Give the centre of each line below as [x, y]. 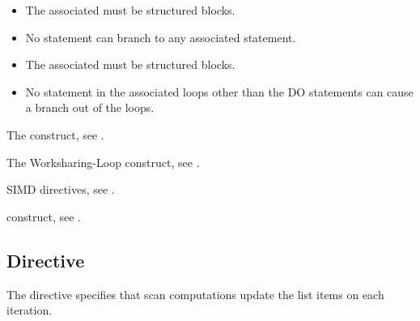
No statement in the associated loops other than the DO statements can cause [219, 91]
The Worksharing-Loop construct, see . [103, 162]
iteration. [30, 310]
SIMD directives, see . [61, 189]
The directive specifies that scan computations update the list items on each [195, 294]
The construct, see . [55, 134]
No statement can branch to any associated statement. [161, 37]
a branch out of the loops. [90, 107]
